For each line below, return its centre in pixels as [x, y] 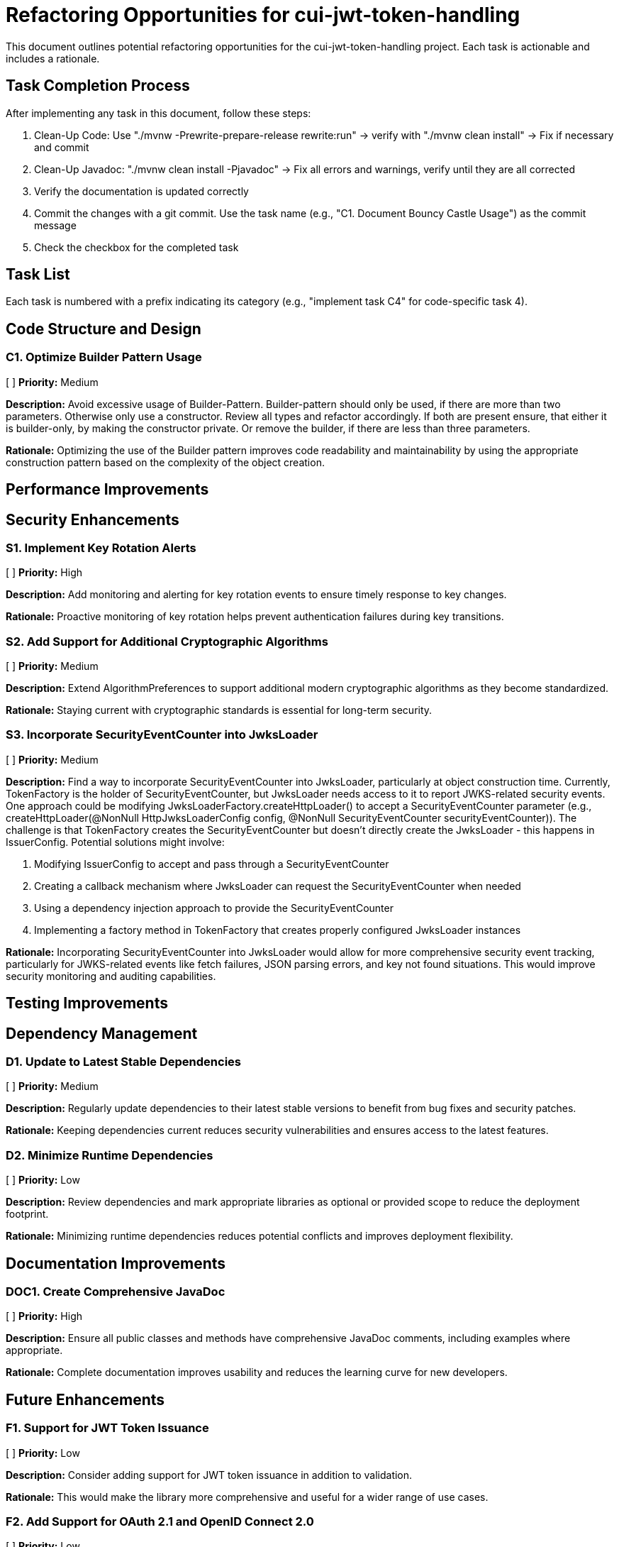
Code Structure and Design [104, 329]
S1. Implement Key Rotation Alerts [101, 547]
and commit [62, 147]
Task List [38, 275]
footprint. [27, 1214]
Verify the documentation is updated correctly [141, 191]
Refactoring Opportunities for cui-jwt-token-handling [263, 15]
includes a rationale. [53, 58]
